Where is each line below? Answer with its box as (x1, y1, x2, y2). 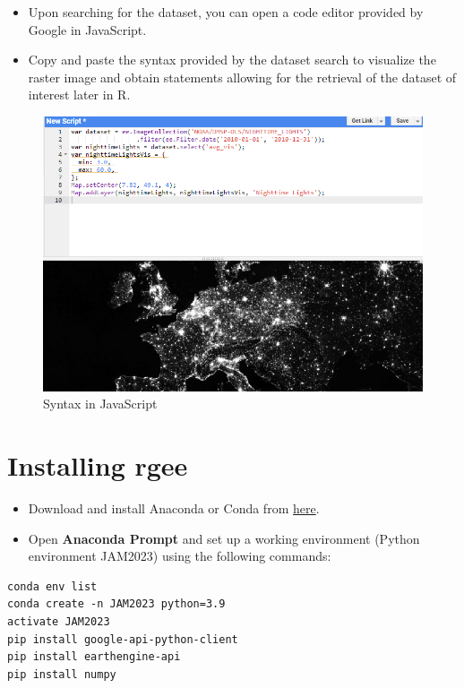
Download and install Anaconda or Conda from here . (28, 499, 320, 518)
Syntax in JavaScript (43, 394, 158, 413)
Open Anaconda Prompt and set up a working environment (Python (28, 529, 420, 547)
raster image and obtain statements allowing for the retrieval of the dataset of (28, 67, 457, 86)
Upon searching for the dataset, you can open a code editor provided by (28, 3, 424, 21)
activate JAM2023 (7, 615, 110, 629)
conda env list (7, 580, 98, 593)
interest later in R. (28, 85, 131, 104)
